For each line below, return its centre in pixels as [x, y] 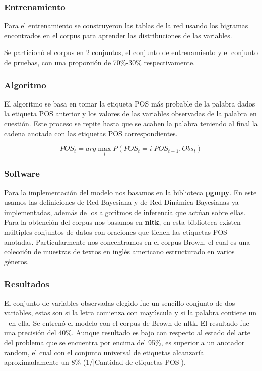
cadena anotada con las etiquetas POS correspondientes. [91, 133]
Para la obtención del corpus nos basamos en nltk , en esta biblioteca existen [122, 222]
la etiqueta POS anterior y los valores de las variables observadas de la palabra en [130, 113]
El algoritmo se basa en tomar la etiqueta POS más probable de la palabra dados [130, 103]
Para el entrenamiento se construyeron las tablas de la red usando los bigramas [126, 25]
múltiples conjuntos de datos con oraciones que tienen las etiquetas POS [116, 232]
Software [22, 173]
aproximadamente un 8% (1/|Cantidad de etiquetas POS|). [95, 362]
